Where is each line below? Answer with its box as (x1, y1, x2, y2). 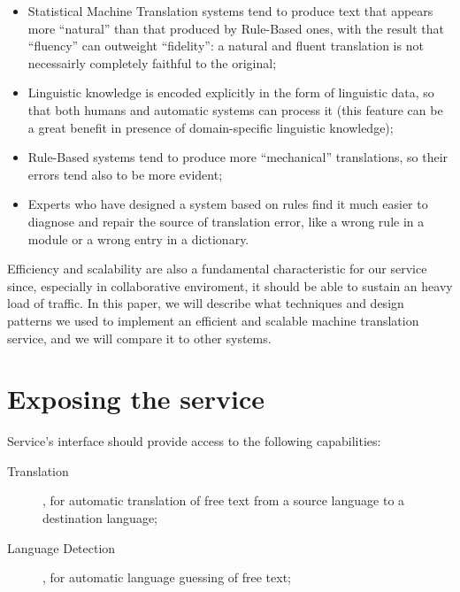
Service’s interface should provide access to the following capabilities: (7, 432, 381, 450)
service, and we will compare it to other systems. (7, 328, 272, 347)
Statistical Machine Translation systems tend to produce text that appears (27, 2, 433, 19)
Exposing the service (7, 381, 265, 417)
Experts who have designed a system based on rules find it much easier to (27, 195, 428, 213)
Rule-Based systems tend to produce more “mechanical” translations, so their (27, 148, 448, 166)
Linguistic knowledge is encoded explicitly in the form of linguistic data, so (27, 83, 434, 102)
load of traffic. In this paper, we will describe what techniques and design (7, 294, 404, 312)
